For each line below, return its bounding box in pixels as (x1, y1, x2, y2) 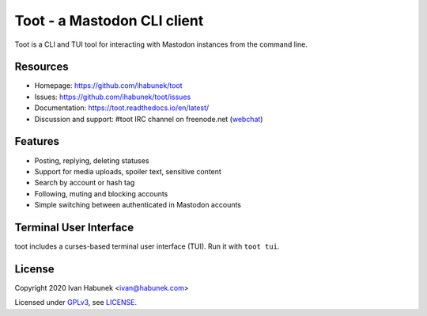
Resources (14, 60, 69, 74)
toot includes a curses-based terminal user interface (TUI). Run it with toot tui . (14, 242, 280, 251)
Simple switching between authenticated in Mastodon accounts (34, 200, 241, 210)
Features (14, 135, 59, 148)
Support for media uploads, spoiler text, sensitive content (34, 166, 221, 176)
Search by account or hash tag (34, 178, 135, 188)
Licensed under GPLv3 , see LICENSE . (14, 298, 138, 307)
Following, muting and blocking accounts (34, 188, 168, 198)
